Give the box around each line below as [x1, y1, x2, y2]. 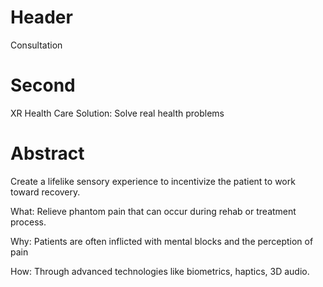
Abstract [10, 142, 85, 165]
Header [10, 6, 73, 29]
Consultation [10, 39, 63, 51]
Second [10, 74, 76, 97]
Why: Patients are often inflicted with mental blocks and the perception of [10, 235, 314, 247]
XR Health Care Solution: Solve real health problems [10, 107, 225, 119]
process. [10, 216, 47, 228]
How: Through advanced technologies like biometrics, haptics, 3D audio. [10, 265, 310, 277]
